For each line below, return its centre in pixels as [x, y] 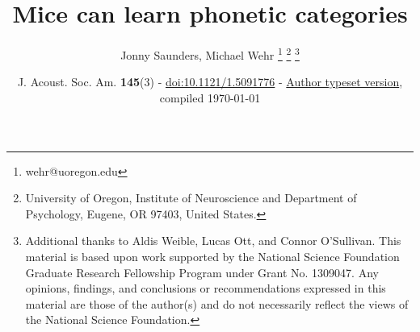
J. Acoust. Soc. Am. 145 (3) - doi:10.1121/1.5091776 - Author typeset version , [210, 82]
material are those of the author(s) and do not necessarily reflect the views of [217, 303]
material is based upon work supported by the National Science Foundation [212, 256]
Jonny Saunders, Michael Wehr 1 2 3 [210, 54]
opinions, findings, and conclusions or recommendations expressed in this [206, 288]
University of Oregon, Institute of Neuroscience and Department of [191, 198]
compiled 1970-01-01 [210, 97]
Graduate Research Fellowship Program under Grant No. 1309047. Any [202, 272]
